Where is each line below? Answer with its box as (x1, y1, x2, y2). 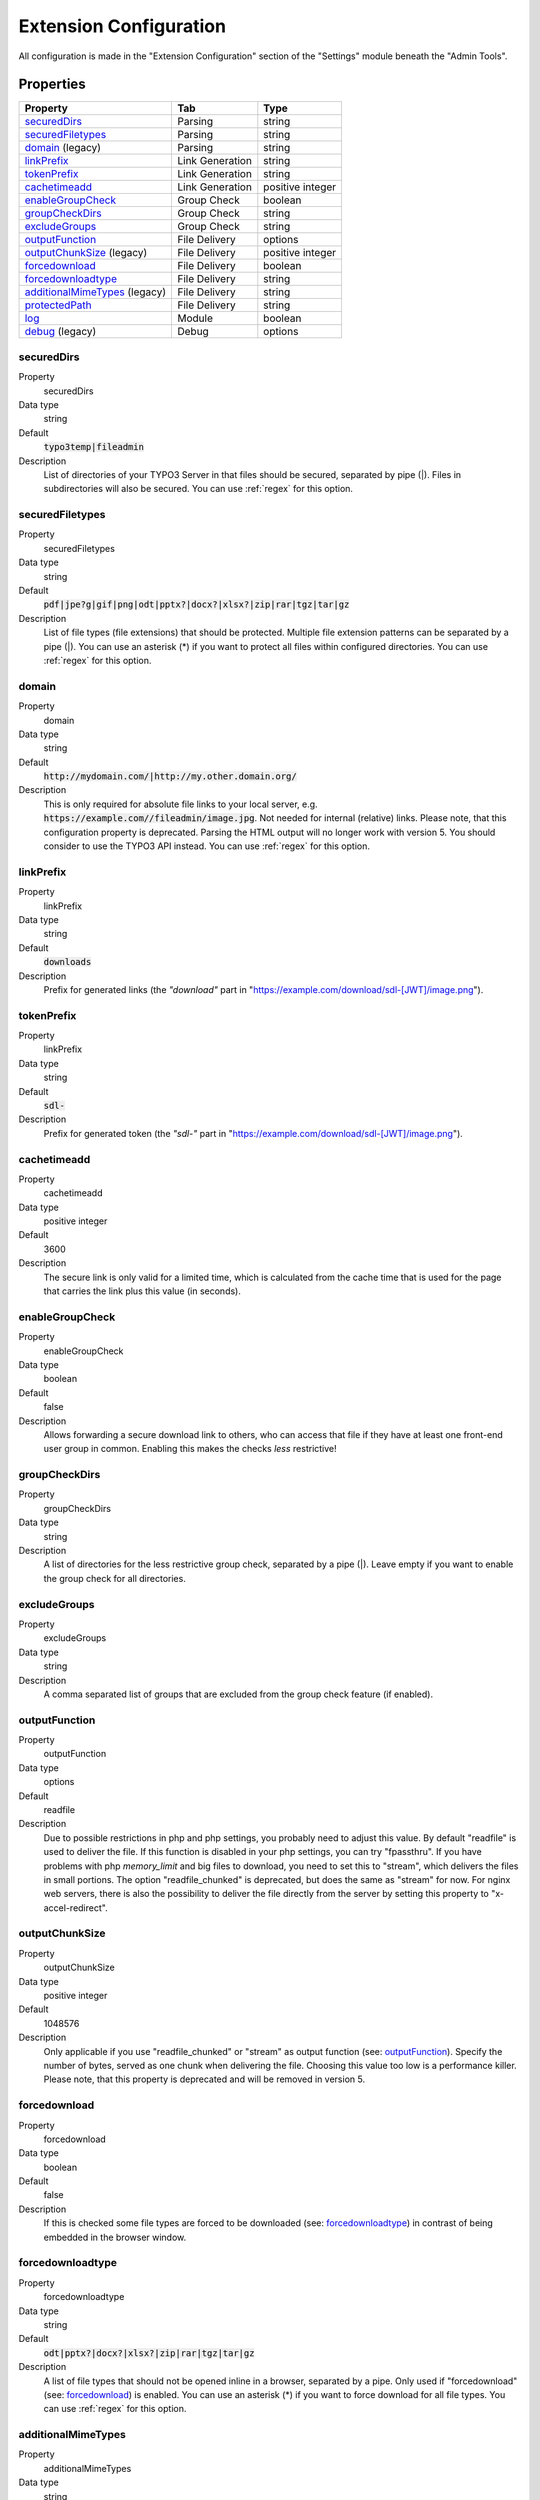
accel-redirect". (43, 1901, 109, 1914)
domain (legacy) (24, 141, 102, 155)
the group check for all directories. (43, 1572, 187, 1584)
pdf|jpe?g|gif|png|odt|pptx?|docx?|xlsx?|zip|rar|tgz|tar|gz (43, 599, 350, 610)
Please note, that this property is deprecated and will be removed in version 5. (43, 2073, 365, 2085)
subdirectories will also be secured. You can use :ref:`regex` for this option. (43, 483, 354, 495)
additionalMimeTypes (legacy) (24, 285, 167, 299)
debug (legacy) (24, 325, 97, 339)
